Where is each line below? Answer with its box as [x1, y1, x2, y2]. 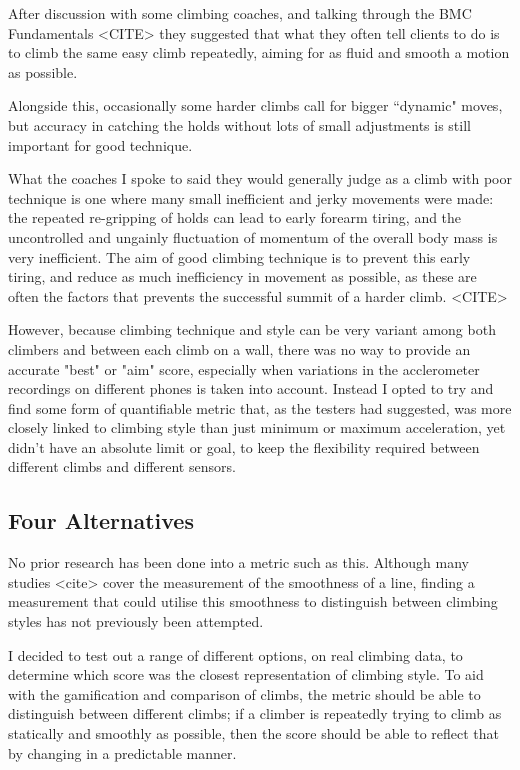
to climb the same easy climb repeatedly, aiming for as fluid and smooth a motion [8, 42, 510, 63]
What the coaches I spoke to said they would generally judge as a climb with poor [8, 168, 512, 189]
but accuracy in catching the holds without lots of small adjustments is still [8, 114, 471, 135]
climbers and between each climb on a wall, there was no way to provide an [8, 338, 471, 359]
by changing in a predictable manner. [8, 742, 237, 763]
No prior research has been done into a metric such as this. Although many [8, 552, 470, 573]
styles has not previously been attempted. [8, 611, 264, 632]
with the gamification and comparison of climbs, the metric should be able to [8, 683, 481, 704]
